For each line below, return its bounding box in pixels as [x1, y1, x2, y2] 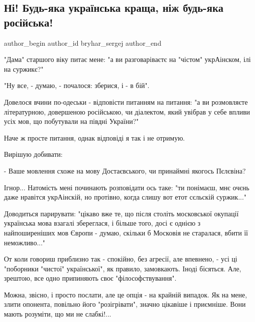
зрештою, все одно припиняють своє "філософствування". [4, 273, 177, 283]
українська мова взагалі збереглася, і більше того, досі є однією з [4, 218, 201, 228]
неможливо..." [4, 237, 45, 247]
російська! [4, 14, 53, 29]
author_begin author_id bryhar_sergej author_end [4, 37, 161, 48]
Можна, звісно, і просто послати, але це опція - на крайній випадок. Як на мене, [4, 289, 247, 299]
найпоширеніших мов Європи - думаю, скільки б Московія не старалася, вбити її [4, 227, 248, 237]
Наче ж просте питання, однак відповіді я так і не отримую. [4, 132, 185, 143]
